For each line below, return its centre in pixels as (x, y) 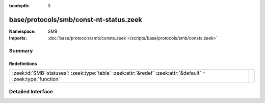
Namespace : (23, 31)
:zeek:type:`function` (36, 79)
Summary (21, 51)
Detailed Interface (31, 91)
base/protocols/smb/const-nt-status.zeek (76, 20)
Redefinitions (23, 63)
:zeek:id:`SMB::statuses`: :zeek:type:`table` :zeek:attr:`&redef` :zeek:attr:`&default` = (109, 73)
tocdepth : (19, 6)
